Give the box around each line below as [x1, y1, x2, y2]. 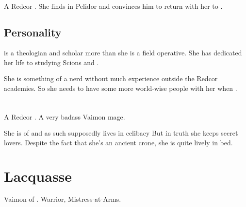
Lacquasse [4, 166, 72, 186]
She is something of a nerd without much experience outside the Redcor [4, 73, 218, 84]
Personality [4, 25, 62, 40]
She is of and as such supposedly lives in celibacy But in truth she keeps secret [4, 128, 238, 138]
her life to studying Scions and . [4, 57, 99, 67]
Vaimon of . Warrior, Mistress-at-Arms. [4, 194, 121, 204]
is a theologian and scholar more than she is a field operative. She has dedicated [4, 47, 242, 57]
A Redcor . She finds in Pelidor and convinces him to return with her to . [4, 1, 223, 11]
